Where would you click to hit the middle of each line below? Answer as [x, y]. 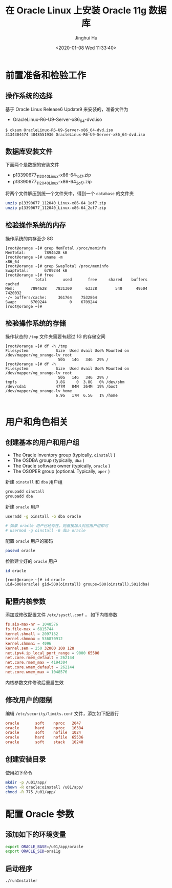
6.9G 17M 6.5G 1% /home [87, 396]
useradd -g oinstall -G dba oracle [43, 517]
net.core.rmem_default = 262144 [40, 658]
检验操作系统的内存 [36, 225]
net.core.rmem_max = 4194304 [36, 663]
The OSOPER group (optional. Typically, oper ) [61, 471]
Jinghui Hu [86, 38]
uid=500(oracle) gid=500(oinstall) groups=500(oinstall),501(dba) [78, 584]
